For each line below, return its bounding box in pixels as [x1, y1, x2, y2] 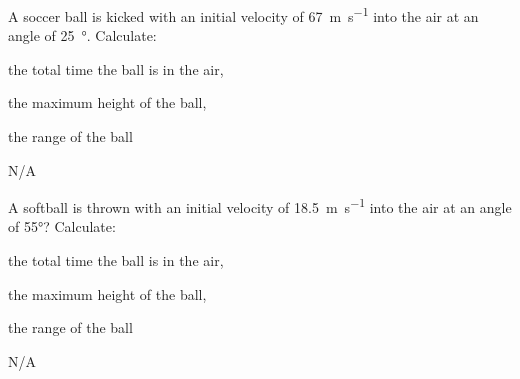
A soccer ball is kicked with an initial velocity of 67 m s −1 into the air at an [8, 3, 479, 26]
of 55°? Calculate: [8, 216, 116, 237]
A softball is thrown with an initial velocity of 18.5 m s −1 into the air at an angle [8, 194, 512, 217]
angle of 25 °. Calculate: [8, 25, 157, 46]
